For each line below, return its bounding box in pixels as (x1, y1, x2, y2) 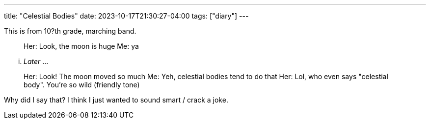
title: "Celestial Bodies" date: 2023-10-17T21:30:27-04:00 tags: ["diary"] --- (4, 12, 249, 20)
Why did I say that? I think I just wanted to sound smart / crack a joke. (4, 96, 228, 104)
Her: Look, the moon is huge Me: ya (24, 42, 139, 50)
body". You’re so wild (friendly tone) (24, 81, 140, 89)
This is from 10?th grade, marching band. (4, 27, 136, 35)
